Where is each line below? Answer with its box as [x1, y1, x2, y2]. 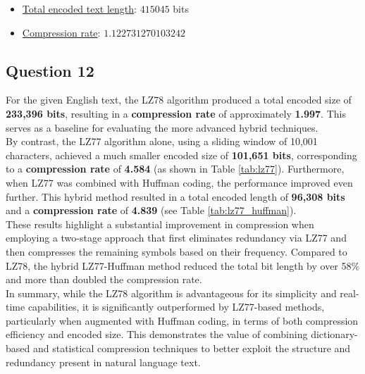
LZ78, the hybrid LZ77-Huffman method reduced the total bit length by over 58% [6, 258, 360, 273]
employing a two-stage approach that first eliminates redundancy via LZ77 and [6, 230, 347, 245]
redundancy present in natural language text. [6, 354, 201, 369]
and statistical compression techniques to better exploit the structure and [32, 341, 351, 356]
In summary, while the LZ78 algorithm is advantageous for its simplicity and [6, 285, 337, 300]
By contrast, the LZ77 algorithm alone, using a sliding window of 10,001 [6, 134, 318, 149]
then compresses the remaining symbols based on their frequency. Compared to [6, 244, 347, 258]
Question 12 [6, 59, 94, 81]
